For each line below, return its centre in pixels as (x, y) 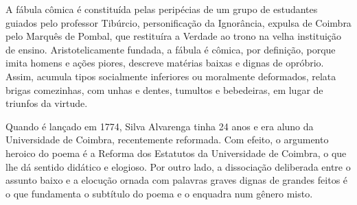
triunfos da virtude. (47, 103)
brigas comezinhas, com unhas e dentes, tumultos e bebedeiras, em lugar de (164, 89)
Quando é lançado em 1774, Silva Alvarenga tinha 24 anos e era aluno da (160, 126)
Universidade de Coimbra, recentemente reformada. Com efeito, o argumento (167, 140)
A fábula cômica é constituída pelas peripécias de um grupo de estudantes (162, 9)
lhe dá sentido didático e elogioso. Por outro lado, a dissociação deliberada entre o (178, 166)
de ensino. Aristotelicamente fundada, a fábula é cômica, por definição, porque (171, 49)
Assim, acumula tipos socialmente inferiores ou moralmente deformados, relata (171, 76)
